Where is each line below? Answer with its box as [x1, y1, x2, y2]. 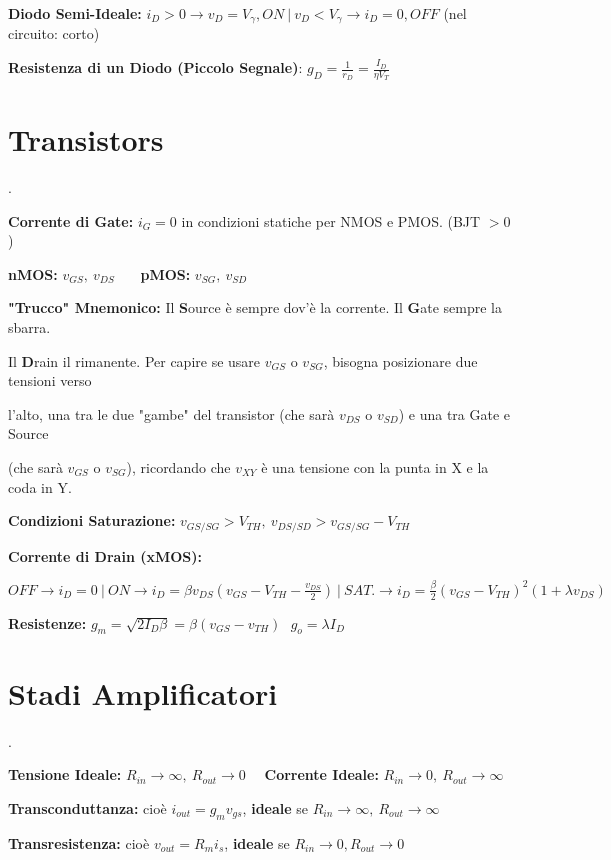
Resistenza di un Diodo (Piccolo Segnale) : [8, 57, 303, 78]
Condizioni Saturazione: [8, 510, 176, 531]
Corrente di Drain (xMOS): [8, 545, 202, 566]
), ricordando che [126, 456, 231, 477]
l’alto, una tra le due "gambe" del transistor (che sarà [8, 403, 335, 424]
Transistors [8, 119, 164, 160]
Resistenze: [8, 612, 87, 633]
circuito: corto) [8, 23, 100, 44]
